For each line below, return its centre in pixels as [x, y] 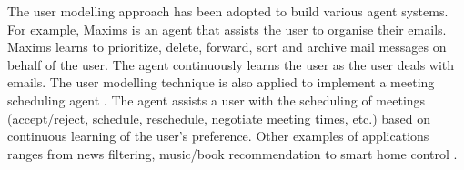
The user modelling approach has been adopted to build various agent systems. [228, 11]
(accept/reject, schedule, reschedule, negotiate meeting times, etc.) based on [219, 118]
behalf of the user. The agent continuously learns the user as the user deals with [231, 64]
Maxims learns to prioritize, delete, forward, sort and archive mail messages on [227, 47]
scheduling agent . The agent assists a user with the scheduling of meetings [217, 100]
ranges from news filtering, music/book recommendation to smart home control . [232, 153]
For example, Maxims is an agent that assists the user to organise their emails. [227, 29]
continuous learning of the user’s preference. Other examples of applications [218, 136]
